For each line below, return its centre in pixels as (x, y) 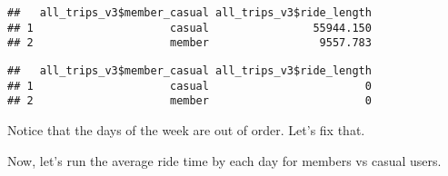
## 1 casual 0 (189, 86)
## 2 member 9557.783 (189, 43)
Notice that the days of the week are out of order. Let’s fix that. (186, 129)
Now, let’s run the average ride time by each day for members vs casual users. (224, 160)
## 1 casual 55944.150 (189, 28)
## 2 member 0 (189, 101)
